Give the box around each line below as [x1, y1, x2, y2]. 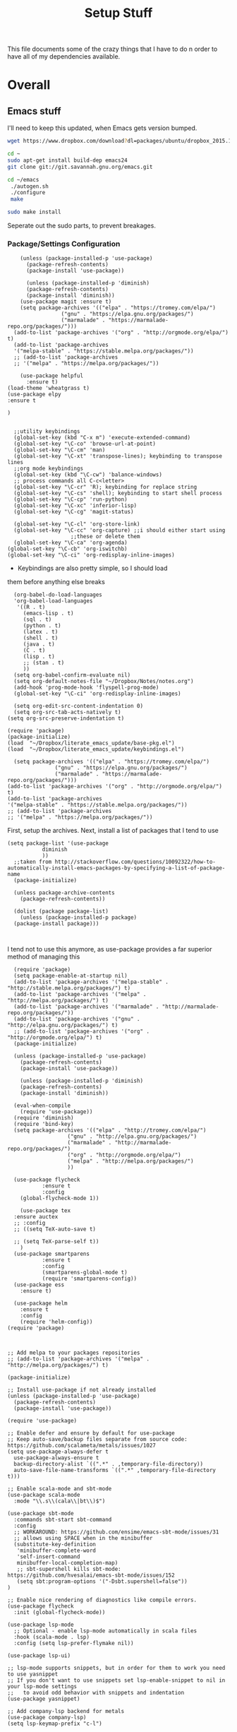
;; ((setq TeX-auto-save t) [13, 1226, 97, 1233]
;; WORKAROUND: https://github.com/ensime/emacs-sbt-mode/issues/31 [13, 1529, 219, 1536]
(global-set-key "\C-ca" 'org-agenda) [13, 539, 128, 547]
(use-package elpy [7, 391, 61, 398]
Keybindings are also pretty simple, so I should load [17, 564, 168, 573]
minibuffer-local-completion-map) [16, 1560, 119, 1567]
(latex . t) [23, 629, 59, 636]
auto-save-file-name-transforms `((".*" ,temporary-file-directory [13, 1467, 217, 1474]
